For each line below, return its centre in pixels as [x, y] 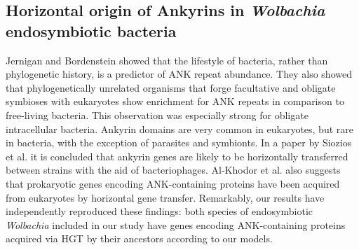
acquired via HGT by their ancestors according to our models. [139, 238]
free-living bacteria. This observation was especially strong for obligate [157, 114]
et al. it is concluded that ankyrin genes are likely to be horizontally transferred [177, 156]
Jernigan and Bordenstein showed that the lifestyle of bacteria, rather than [167, 60]
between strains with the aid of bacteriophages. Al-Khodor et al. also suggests [173, 170]
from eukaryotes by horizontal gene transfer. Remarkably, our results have [165, 197]
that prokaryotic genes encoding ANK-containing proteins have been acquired [173, 183]
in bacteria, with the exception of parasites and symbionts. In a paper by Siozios [179, 143]
